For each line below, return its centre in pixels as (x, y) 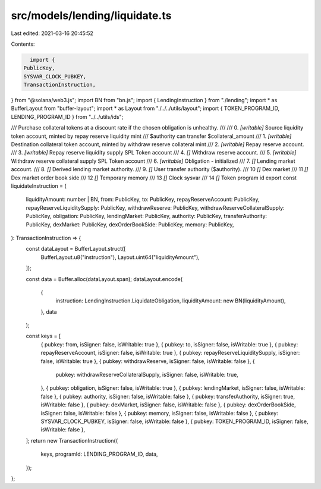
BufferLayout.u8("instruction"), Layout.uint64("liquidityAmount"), (120, 257)
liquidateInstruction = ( (39, 186)
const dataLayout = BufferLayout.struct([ (76, 249)
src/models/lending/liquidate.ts (91, 15)
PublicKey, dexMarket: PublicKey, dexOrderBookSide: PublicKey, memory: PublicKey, (130, 224)
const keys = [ (43, 336)
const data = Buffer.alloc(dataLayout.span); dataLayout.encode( (104, 279)
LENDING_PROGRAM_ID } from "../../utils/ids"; (67, 116)
